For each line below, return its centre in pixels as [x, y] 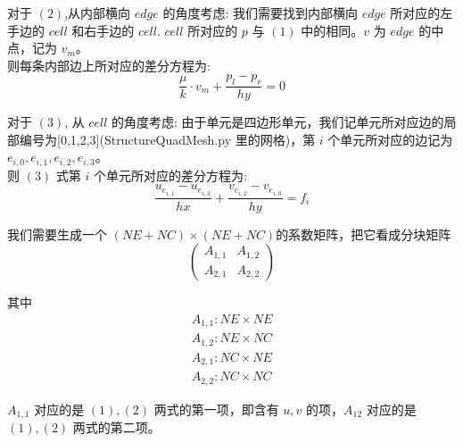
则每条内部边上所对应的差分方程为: [109, 65]
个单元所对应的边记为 [390, 139]
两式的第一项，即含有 [216, 409]
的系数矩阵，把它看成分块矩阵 [364, 234]
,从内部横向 [98, 13]
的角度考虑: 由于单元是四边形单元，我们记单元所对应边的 [277, 122]
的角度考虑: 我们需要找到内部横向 [260, 13]
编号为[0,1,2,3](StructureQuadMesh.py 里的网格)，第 [167, 139]
